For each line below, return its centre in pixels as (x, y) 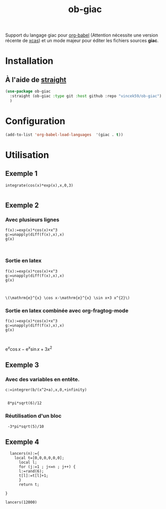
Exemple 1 (22, 174)
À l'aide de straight (36, 80)
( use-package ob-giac (28, 92)
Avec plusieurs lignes (32, 220)
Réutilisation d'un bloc (33, 416)
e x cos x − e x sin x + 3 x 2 (29, 348)
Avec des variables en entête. (43, 379)
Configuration (35, 121)
